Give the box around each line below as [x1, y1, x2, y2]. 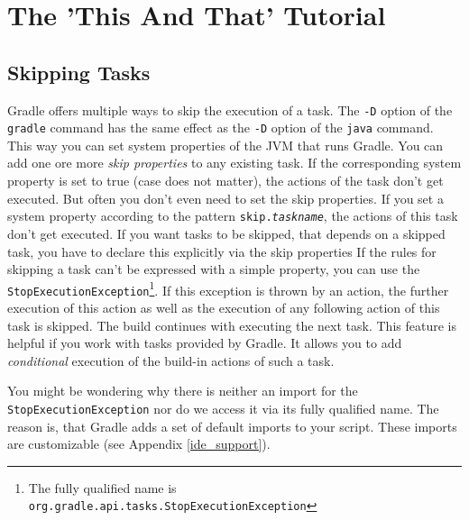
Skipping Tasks [7, 58, 151, 86]
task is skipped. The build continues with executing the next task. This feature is [7, 315, 456, 334]
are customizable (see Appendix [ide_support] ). [7, 434, 271, 453]
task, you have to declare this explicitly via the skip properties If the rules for [7, 242, 437, 260]
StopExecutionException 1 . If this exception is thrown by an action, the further [7, 278, 449, 299]
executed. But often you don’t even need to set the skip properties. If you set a [7, 188, 444, 207]
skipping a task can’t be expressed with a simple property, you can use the [7, 260, 420, 278]
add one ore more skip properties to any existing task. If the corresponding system [7, 153, 462, 172]
